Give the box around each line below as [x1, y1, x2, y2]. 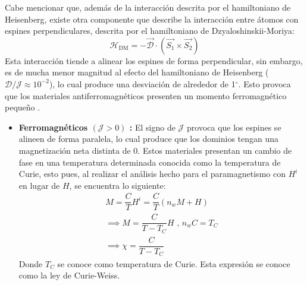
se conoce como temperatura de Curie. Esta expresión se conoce [57, 257, 290, 270]
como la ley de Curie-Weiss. [18, 269, 120, 281]
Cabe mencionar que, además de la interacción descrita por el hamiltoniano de [5, 1, 291, 13]
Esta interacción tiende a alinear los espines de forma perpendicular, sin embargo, [5, 54, 303, 66]
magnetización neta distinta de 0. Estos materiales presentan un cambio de [18, 144, 292, 156]
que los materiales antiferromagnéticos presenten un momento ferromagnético [5, 89, 287, 102]
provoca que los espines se [187, 121, 281, 133]
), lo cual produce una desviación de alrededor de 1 [49, 77, 236, 90]
